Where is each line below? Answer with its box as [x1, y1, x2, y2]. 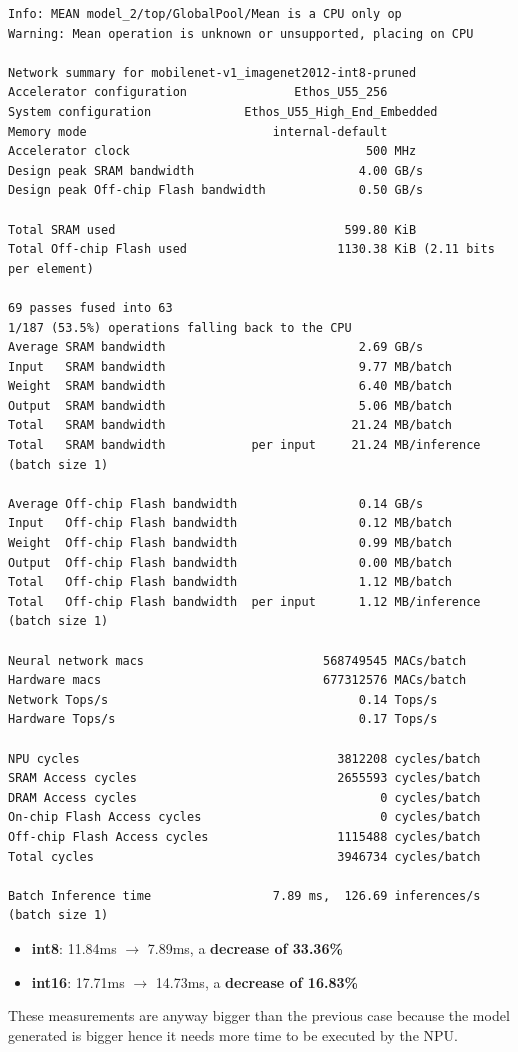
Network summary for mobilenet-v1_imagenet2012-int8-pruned [8, 65, 417, 80]
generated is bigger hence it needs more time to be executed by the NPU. [8, 1024, 458, 1045]
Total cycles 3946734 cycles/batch [8, 849, 481, 864]
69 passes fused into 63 [8, 300, 173, 315]
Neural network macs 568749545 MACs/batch [8, 653, 467, 668]
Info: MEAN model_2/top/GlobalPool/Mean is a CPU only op [8, 7, 402, 21]
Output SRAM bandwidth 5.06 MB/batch [8, 398, 452, 413]
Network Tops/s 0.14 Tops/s [8, 692, 438, 707]
